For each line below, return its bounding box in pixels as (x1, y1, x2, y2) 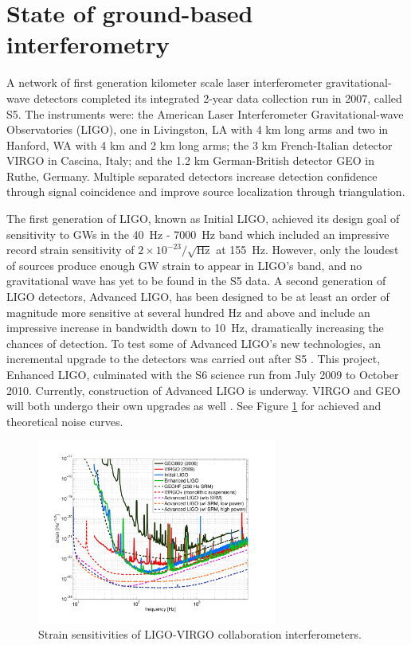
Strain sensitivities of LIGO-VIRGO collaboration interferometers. (38, 626, 362, 643)
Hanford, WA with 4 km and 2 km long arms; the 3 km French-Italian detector (6, 136, 393, 153)
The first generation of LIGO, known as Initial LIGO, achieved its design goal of (6, 210, 400, 227)
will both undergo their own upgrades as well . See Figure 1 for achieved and (6, 397, 382, 414)
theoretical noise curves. (6, 412, 123, 429)
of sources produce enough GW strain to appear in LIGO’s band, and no (6, 256, 362, 273)
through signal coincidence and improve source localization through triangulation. (6, 183, 405, 200)
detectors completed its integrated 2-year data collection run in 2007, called (33, 89, 402, 106)
